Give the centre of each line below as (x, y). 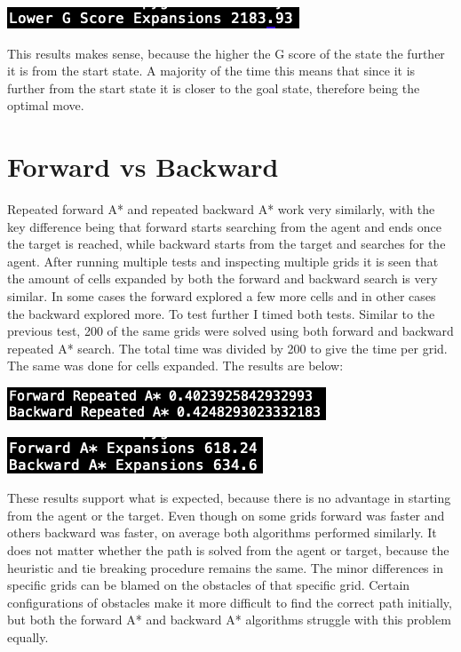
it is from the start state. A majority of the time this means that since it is (211, 71)
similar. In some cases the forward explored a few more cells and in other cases (222, 296)
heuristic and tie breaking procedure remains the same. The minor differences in (225, 567)
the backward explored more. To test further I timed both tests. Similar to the (221, 313)
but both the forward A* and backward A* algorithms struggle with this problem (229, 620)
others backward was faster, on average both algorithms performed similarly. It (222, 533)
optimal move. (46, 105)
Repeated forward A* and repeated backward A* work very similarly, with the (221, 209)
